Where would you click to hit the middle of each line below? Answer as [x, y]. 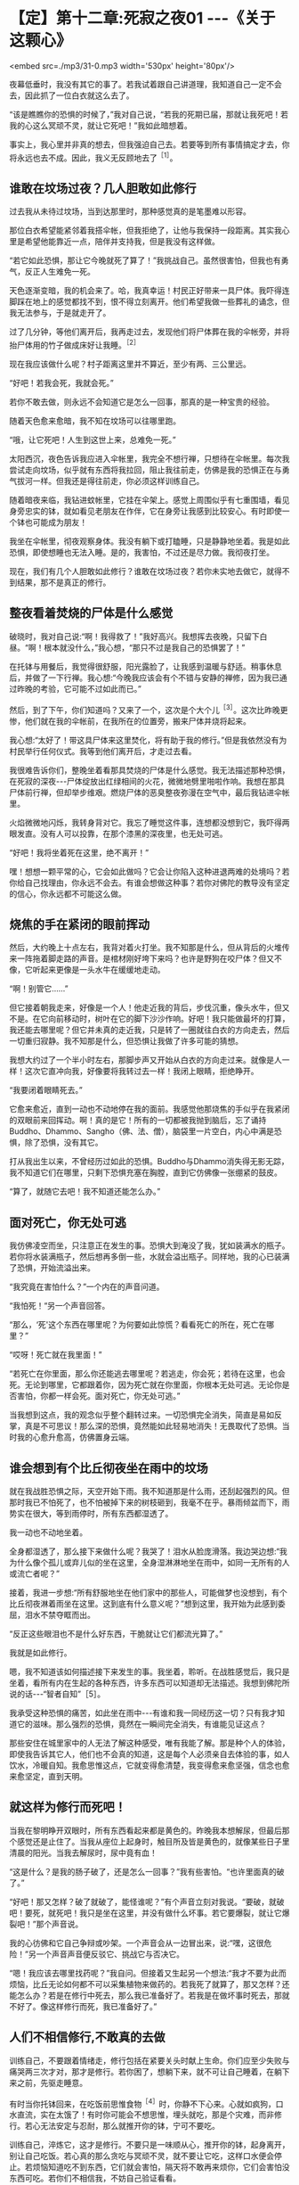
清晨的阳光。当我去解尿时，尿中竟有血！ [83, 1852]
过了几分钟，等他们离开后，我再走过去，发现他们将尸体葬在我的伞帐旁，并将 [149, 332]
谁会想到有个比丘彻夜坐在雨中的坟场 [109, 1468]
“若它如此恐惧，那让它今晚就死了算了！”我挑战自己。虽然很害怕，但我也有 [145, 260]
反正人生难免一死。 [60, 272]
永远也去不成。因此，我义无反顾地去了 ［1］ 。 [97, 157]
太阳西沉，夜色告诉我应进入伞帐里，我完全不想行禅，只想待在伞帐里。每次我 [149, 459]
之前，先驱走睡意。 [52, 2082]
